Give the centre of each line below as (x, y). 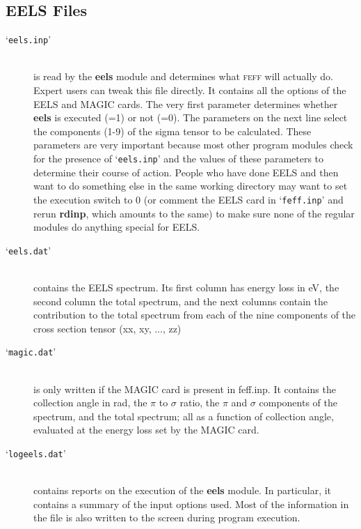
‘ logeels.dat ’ (36, 453)
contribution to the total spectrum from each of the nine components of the (195, 315)
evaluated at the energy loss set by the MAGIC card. (146, 430)
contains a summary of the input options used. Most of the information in (191, 504)
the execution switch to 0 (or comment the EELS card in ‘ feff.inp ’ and (188, 199)
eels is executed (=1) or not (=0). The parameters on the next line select (191, 117)
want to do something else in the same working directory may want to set (191, 186)
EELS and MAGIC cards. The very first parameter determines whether (186, 103)
